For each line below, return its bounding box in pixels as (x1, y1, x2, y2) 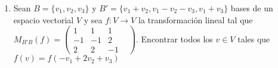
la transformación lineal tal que (138, 13, 253, 26)
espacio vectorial (13, 13, 74, 26)
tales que (237, 32, 270, 45)
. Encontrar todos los (136, 32, 213, 45)
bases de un (230, 2, 273, 14)
